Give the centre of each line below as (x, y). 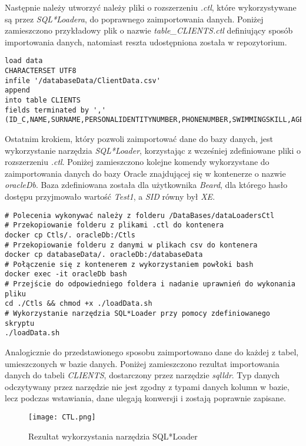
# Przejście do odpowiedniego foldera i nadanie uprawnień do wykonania (150, 284)
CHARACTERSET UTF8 (41, 71)
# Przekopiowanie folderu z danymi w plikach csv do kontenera (131, 245)
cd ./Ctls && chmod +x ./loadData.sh (79, 304)
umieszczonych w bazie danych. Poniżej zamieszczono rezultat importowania (142, 363)
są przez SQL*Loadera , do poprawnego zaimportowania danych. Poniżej (134, 19)
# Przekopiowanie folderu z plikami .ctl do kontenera (114, 225)
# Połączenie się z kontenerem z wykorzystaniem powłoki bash (129, 264)
